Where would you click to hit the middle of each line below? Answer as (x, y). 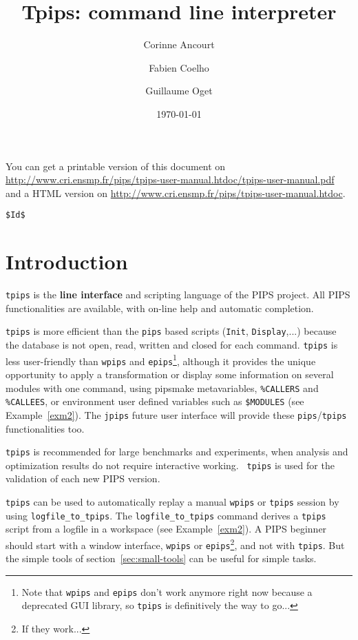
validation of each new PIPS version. (83, 478)
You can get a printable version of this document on (116, 166)
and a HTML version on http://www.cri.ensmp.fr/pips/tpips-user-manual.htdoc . (176, 193)
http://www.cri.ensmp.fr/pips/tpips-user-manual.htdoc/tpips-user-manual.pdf (170, 179)
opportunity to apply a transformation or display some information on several (170, 374)
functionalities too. (45, 428)
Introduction (67, 261)
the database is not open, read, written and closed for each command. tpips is (172, 344)
